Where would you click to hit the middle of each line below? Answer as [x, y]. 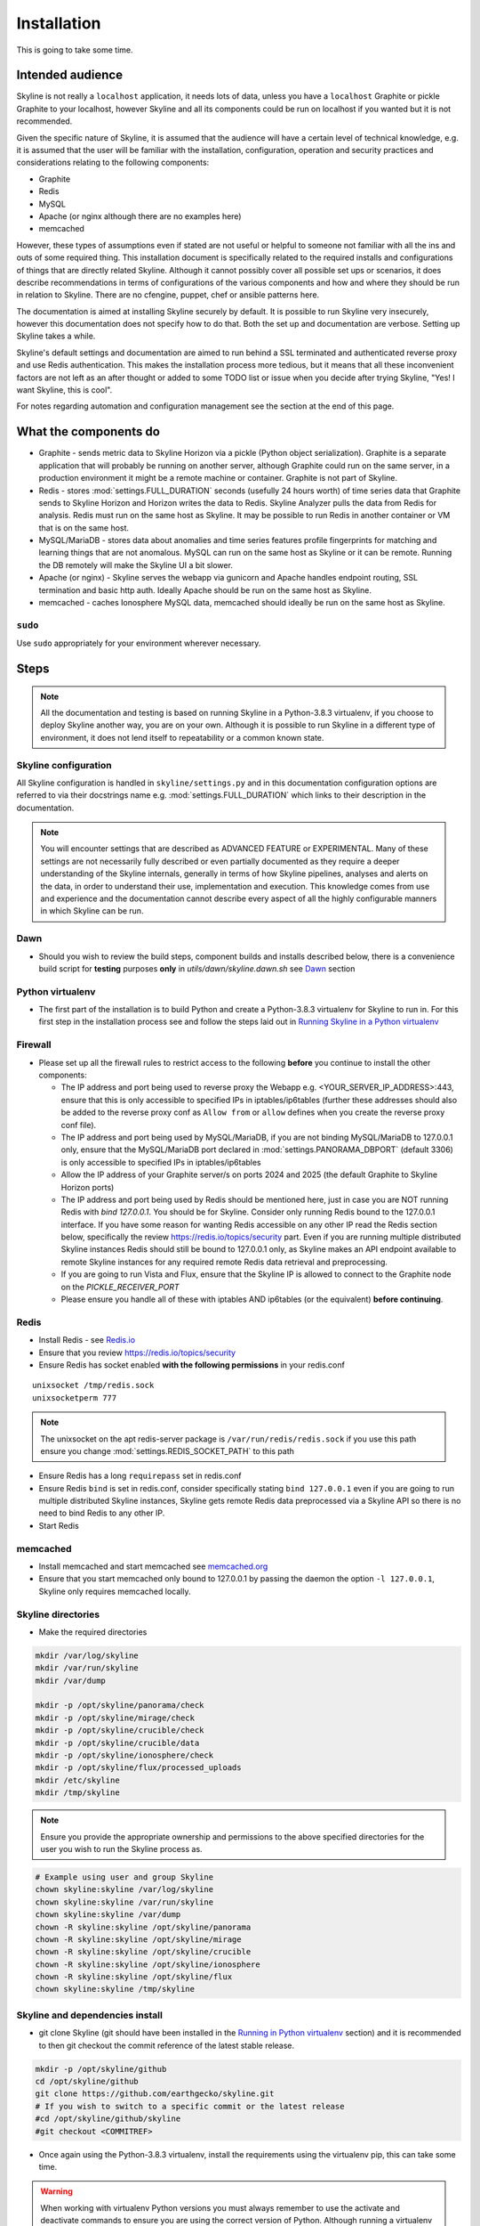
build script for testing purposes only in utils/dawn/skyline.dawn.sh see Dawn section [197, 968]
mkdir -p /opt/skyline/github [101, 2069]
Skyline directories [58, 1614]
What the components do [88, 432]
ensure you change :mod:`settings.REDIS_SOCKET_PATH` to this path [168, 1450]
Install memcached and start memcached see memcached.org [153, 1566]
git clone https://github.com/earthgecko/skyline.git [155, 2094]
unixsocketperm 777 [75, 1397]
